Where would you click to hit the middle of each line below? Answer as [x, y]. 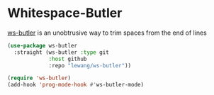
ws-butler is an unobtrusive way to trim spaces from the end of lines [107, 33]
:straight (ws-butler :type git [62, 52]
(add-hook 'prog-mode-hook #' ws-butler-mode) [75, 85]
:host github [68, 59]
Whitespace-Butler [65, 13]
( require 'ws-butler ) [39, 78]
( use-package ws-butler [43, 45]
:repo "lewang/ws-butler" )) [90, 65]
